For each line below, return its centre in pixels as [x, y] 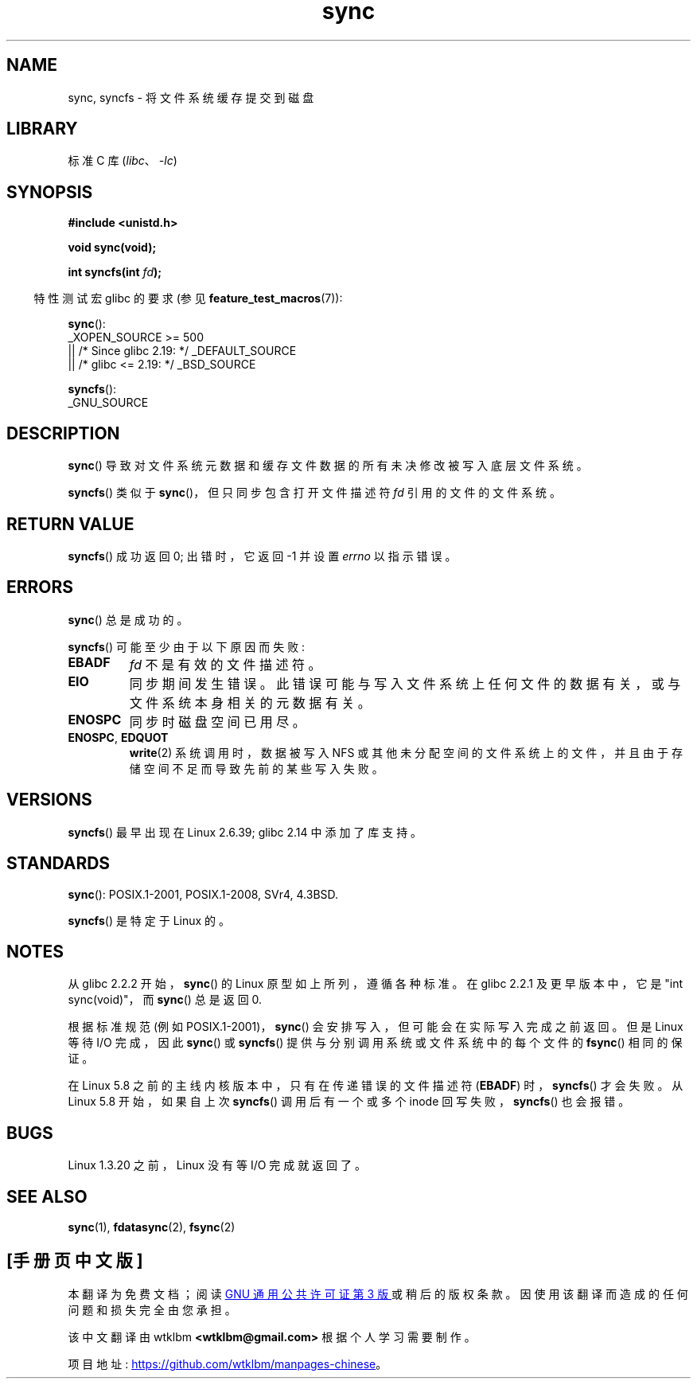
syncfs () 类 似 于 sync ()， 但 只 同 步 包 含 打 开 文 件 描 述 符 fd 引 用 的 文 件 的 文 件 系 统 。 [315, 493]
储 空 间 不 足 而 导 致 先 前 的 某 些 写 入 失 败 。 [256, 768]
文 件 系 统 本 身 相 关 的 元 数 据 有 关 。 [250, 702]
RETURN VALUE [70, 524]
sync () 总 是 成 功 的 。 [128, 619]
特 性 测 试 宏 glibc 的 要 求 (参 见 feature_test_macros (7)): [188, 298]
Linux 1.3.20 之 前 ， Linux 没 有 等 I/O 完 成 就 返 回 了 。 [217, 1165]
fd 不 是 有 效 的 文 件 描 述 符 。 [225, 664]
